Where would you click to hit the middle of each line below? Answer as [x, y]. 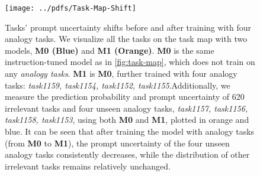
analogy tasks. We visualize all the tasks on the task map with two [126, 39]
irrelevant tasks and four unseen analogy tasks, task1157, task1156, [126, 108]
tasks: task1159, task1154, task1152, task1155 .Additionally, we [118, 85]
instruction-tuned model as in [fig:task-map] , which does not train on [130, 62]
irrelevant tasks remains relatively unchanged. [88, 166]
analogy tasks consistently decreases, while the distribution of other [127, 154]
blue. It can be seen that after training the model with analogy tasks [130, 131]
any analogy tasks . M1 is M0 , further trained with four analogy [121, 74]
